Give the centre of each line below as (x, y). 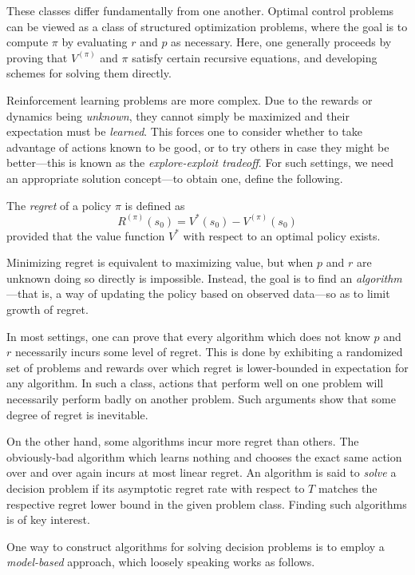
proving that (37, 57)
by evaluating (95, 42)
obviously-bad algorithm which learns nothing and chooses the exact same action (204, 456)
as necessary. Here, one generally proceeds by (281, 42)
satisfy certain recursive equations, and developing (255, 57)
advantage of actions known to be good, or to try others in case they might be (198, 147)
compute (28, 42)
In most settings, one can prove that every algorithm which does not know (188, 336)
